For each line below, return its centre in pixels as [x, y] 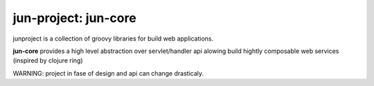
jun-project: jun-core [74, 18]
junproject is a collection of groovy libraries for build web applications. [113, 39]
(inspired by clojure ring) [48, 61]
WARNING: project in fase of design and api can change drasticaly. [108, 73]
